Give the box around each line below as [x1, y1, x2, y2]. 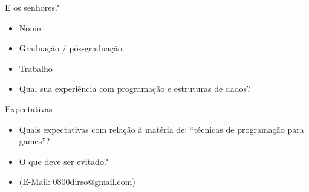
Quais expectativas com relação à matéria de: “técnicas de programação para [19, 123, 304, 135]
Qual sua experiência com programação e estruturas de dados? [19, 82, 251, 95]
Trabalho [19, 62, 53, 74]
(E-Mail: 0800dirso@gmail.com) [19, 175, 135, 188]
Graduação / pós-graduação [19, 42, 123, 54]
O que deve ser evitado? [19, 155, 108, 167]
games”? [19, 135, 50, 147]
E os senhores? [5, 1, 59, 13]
